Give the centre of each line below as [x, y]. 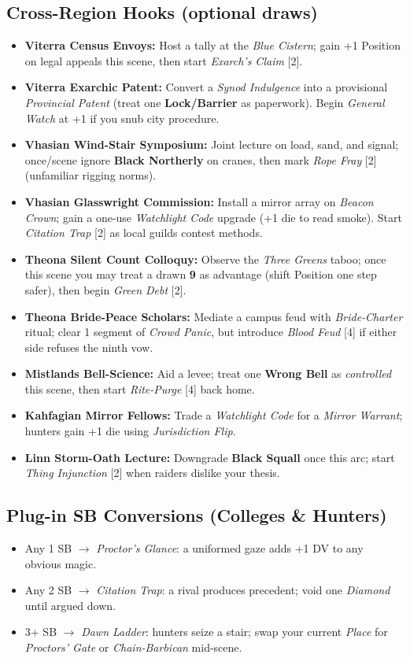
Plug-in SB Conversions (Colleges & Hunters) [197, 515]
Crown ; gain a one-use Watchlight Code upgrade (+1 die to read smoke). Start [213, 217]
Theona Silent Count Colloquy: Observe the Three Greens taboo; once [205, 259]
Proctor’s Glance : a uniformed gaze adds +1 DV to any [230, 548]
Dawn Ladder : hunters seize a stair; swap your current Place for [235, 632]
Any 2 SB [48, 590]
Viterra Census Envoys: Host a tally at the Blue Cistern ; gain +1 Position [212, 45]
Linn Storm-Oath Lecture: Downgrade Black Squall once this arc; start [210, 457]
